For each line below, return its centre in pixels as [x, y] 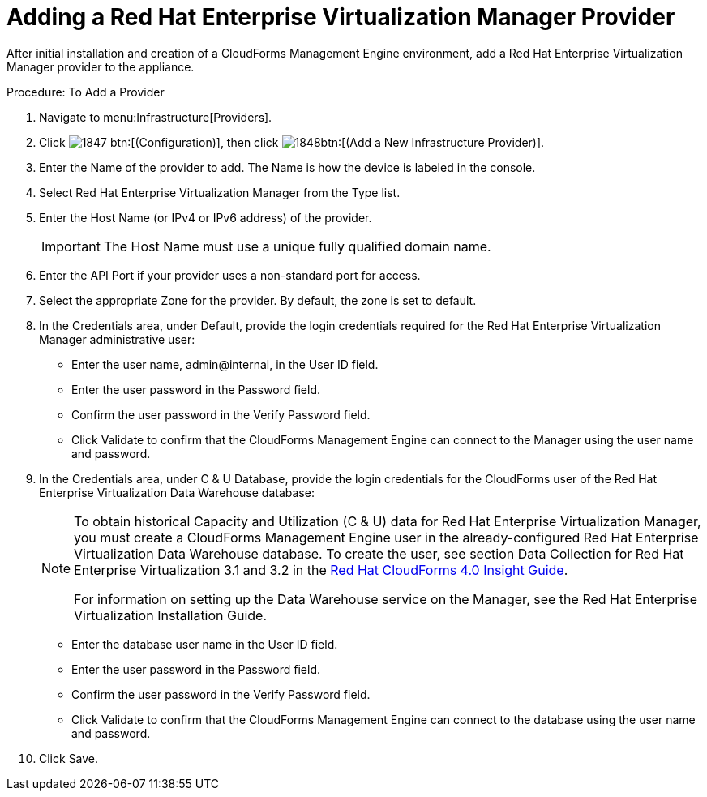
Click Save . [69, 758]
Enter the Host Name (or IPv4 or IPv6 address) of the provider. [206, 217]
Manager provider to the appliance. [101, 66]
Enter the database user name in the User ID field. [205, 644]
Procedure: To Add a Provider [86, 92]
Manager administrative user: [117, 339]
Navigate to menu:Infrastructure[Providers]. [156, 117]
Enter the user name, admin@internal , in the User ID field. [225, 364]
